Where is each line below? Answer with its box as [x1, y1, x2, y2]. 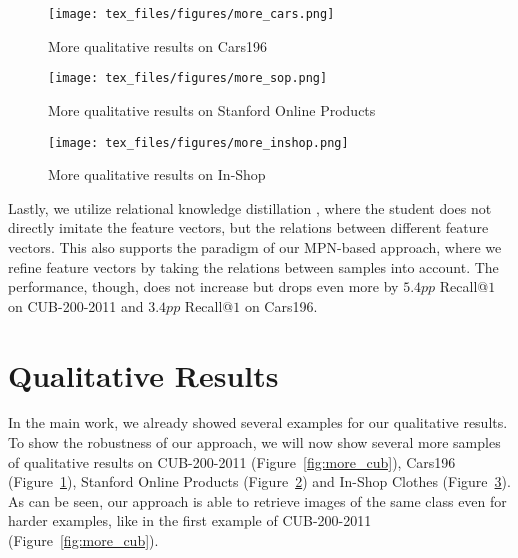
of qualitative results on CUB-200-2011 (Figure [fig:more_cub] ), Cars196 [8, 451, 456, 472]
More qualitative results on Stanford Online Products [48, 99, 376, 120]
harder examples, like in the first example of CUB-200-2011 [8, 510, 372, 531]
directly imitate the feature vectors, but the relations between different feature [8, 217, 489, 238]
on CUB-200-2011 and [8, 295, 144, 316]
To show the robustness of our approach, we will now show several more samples [8, 432, 501, 453]
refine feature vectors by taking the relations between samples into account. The [8, 256, 499, 277]
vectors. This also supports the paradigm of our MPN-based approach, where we [8, 236, 502, 257]
